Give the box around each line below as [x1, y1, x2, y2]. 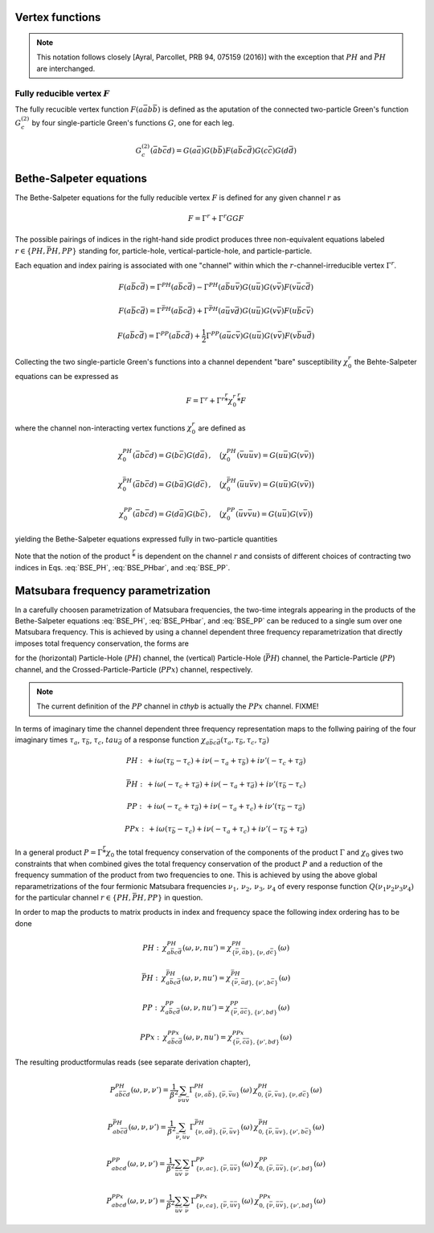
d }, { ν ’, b [244, 978, 272, 986]
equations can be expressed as [14, 371, 119, 381]
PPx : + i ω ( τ [125, 824, 173, 833]
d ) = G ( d [149, 510, 180, 519]
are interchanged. [36, 63, 96, 73]
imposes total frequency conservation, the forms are [14, 639, 189, 648]
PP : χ [141, 1003, 166, 1012]
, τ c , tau [89, 735, 119, 747]
